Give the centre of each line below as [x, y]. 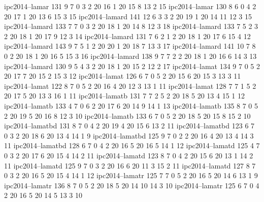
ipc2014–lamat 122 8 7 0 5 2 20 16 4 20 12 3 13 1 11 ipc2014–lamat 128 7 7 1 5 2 [130, 86]
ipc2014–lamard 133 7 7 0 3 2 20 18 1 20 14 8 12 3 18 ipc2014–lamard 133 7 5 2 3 [131, 26]
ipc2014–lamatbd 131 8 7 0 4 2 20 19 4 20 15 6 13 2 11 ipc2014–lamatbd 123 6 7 [129, 126]
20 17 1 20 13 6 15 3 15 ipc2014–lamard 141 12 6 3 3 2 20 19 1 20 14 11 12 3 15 [128, 16]
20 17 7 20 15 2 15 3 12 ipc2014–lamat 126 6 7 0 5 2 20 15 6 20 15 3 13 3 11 [123, 76]
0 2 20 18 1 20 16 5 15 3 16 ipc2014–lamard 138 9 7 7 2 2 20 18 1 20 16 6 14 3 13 [130, 56]
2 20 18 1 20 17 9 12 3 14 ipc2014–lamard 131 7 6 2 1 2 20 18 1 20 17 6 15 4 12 [127, 36]
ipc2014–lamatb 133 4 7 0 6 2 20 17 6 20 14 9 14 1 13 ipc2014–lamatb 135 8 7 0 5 [131, 105]
